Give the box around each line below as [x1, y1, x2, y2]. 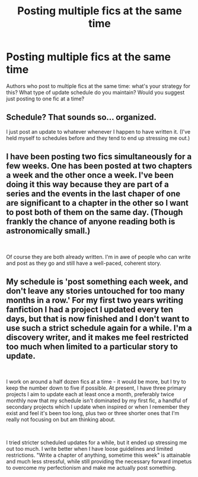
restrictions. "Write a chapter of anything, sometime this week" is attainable [6, 451, 191, 459]
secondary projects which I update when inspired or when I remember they [6, 403, 190, 410]
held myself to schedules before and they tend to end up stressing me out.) [6, 134, 190, 141]
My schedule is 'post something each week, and [6, 276, 189, 286]
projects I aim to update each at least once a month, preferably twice [6, 391, 175, 398]
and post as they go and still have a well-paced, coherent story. [6, 260, 162, 267]
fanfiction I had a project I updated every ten [6, 304, 174, 314]
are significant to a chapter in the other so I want [6, 198, 189, 209]
